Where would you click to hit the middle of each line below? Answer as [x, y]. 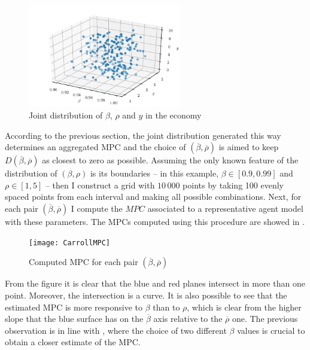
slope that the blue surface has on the [74, 319]
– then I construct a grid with [100, 185]
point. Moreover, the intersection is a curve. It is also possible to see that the [146, 295]
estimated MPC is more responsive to [74, 307]
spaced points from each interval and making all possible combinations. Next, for [153, 197]
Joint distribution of [66, 115]
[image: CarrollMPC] [70, 243]
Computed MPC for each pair [83, 262]
